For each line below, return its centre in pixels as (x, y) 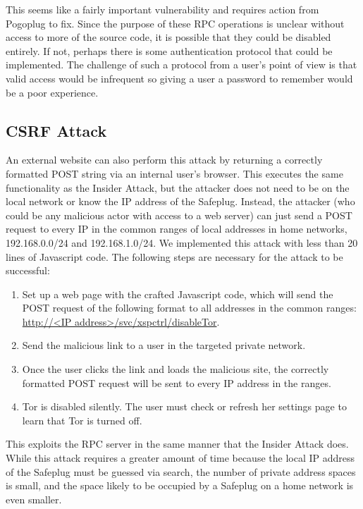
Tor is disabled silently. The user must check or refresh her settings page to (184, 406)
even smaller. (34, 499)
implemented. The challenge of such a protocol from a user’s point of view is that (181, 65)
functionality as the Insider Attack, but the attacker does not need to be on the (178, 187)
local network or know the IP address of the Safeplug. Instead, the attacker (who (180, 201)
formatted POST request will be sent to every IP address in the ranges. (177, 382)
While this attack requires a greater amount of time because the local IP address (180, 458)
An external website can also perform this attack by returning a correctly (164, 160)
